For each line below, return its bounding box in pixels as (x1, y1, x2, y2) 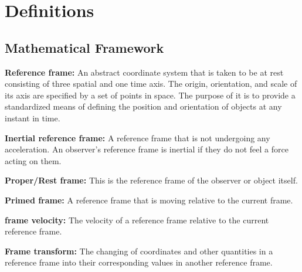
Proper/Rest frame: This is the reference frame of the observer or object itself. (5, 174, 298, 186)
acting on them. (5, 154, 62, 166)
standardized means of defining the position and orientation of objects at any (5, 100, 282, 113)
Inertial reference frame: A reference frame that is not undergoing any (5, 131, 270, 144)
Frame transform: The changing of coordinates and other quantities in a (5, 244, 273, 257)
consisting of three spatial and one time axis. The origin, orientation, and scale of (5, 77, 297, 90)
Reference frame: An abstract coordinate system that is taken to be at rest (5, 66, 284, 78)
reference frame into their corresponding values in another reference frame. (5, 256, 273, 268)
